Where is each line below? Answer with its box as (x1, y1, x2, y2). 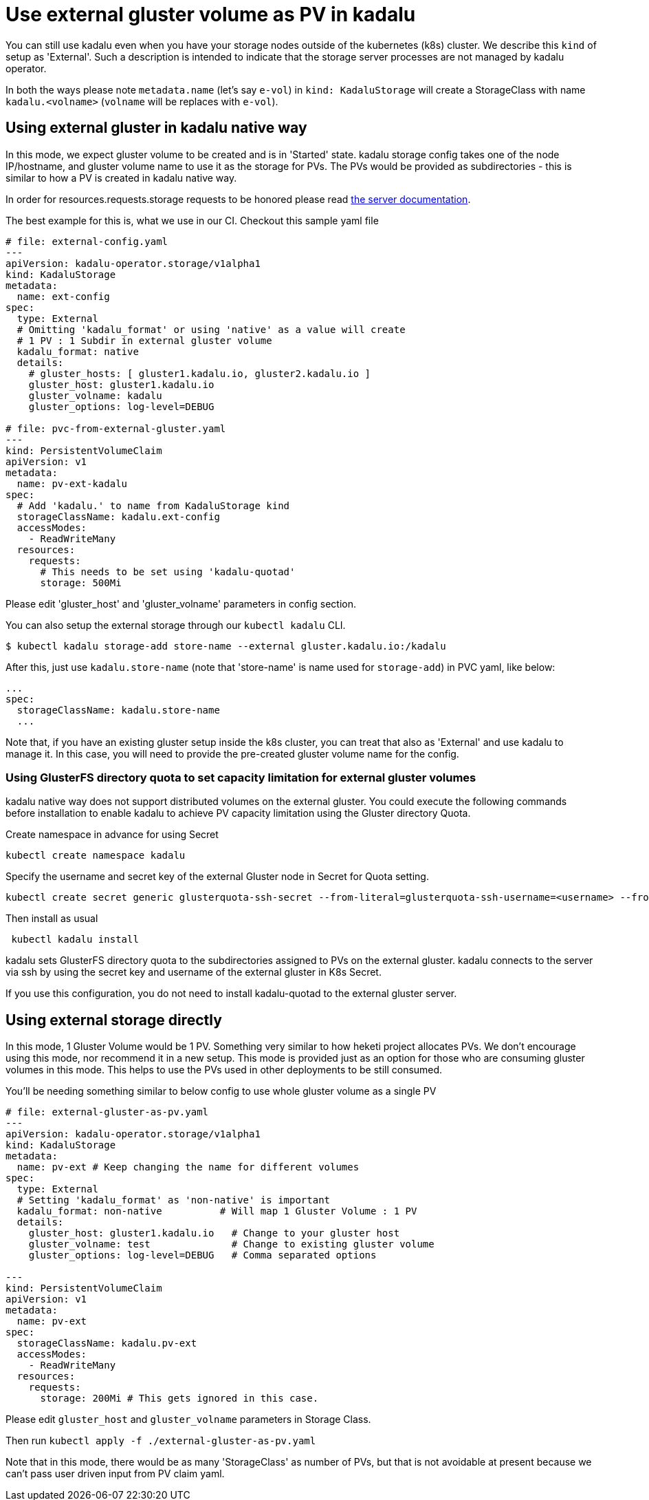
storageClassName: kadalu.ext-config (16, 511, 220, 522)
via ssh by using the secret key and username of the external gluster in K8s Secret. (5, 966, 382, 978)
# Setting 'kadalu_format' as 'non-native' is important (16, 1194, 331, 1206)
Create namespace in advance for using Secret (5, 828, 219, 841)
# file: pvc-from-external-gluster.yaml (5, 422, 226, 434)
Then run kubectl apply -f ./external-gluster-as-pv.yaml (5, 1435, 316, 1447)
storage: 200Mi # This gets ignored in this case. (40, 1393, 319, 1404)
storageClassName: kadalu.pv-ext (16, 1338, 197, 1349)
